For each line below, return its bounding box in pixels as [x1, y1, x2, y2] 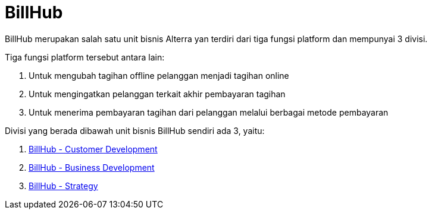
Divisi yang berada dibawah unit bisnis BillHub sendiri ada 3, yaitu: [5, 125, 265, 136]
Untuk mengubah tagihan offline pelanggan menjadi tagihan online [29, 70, 289, 81]
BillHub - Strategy [29, 180, 98, 191]
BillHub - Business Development [29, 162, 155, 173]
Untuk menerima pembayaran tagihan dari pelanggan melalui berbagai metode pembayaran [29, 107, 389, 117]
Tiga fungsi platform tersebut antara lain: [5, 52, 165, 62]
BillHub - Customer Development [29, 143, 158, 154]
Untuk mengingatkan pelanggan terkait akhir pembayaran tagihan [29, 88, 286, 99]
